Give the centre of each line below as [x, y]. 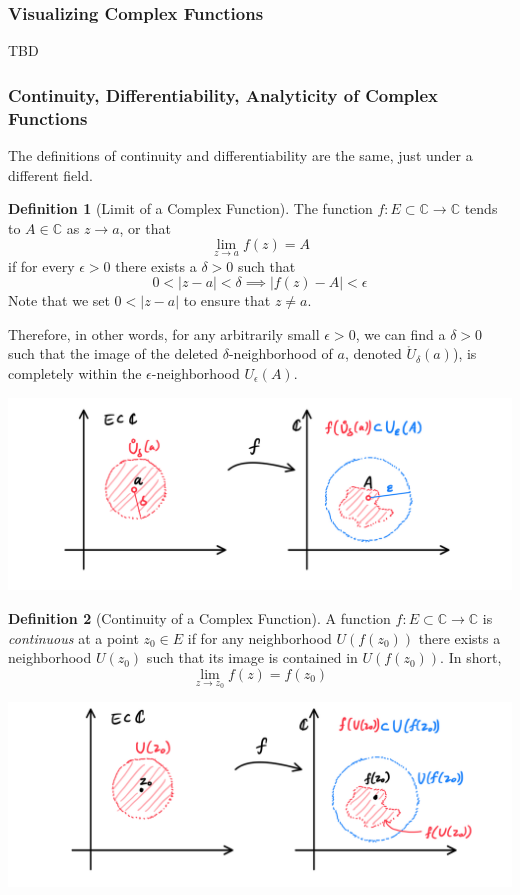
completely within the [75, 372]
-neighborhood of [280, 353]
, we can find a [400, 333]
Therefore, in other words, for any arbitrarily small [164, 333]
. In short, [471, 657]
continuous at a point [73, 637]
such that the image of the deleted [113, 353]
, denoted [373, 353]
